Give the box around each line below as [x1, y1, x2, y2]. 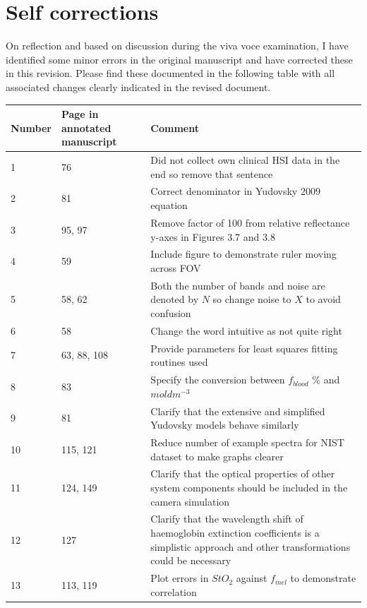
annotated [61, 120, 112, 135]
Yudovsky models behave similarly [150, 417, 299, 432]
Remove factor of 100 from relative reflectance [150, 215, 350, 230]
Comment [150, 120, 199, 135]
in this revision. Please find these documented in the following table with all [6, 66, 335, 81]
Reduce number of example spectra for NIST [150, 434, 344, 449]
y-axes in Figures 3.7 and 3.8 [150, 229, 275, 244]
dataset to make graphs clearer [150, 448, 284, 463]
